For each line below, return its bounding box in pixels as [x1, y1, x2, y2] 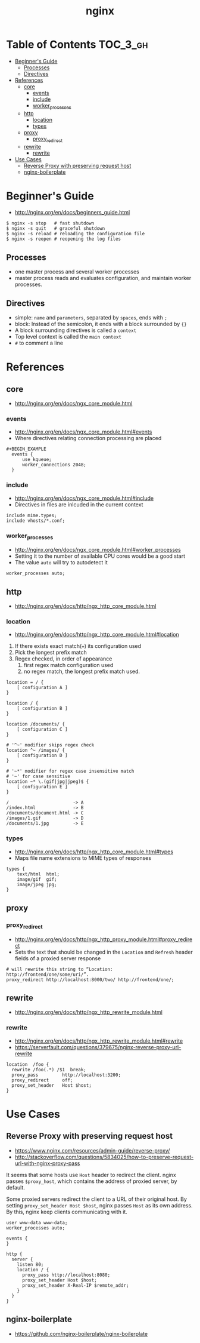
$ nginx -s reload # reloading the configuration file [6, 231, 145, 237]
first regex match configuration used [23, 662, 114, 669]
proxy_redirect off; [11, 1077, 73, 1083]
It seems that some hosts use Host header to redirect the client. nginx [6, 1171, 177, 1178]
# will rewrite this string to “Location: [6, 966, 113, 972]
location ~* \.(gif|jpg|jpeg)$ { [6, 779, 89, 785]
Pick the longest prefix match [14, 649, 87, 656]
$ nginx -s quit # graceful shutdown [6, 226, 105, 232]
